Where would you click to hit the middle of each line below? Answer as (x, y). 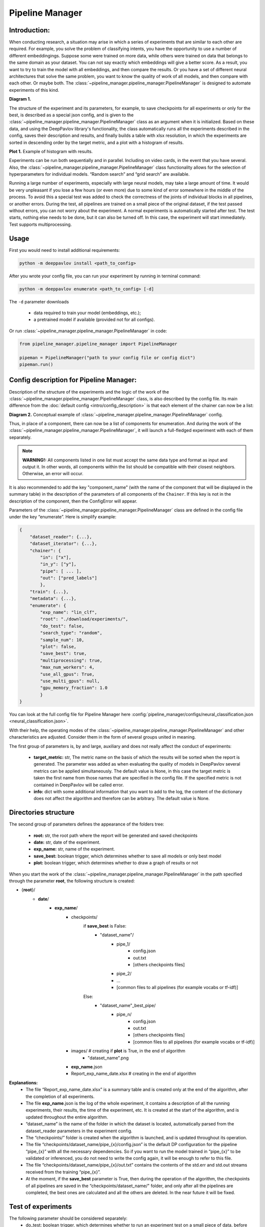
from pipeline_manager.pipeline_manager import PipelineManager (98, 344)
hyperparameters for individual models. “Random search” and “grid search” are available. (99, 174)
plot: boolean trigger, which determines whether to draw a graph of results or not (116, 863)
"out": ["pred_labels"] (69, 578)
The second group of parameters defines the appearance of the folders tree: (87, 824)
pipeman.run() (36, 364)
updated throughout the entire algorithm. (67, 1117)
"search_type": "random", (71, 633)
